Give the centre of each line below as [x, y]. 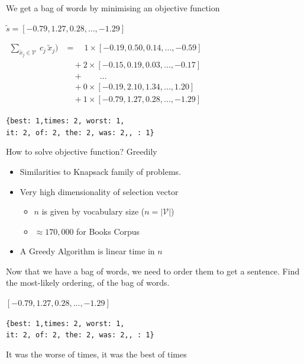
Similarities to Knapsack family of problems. [100, 171]
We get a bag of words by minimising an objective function [113, 8]
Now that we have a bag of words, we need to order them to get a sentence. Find [153, 271]
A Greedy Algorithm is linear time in [87, 251]
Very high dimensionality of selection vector [99, 191]
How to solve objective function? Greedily [82, 151]
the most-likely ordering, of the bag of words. [88, 282]
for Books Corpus [108, 231]
